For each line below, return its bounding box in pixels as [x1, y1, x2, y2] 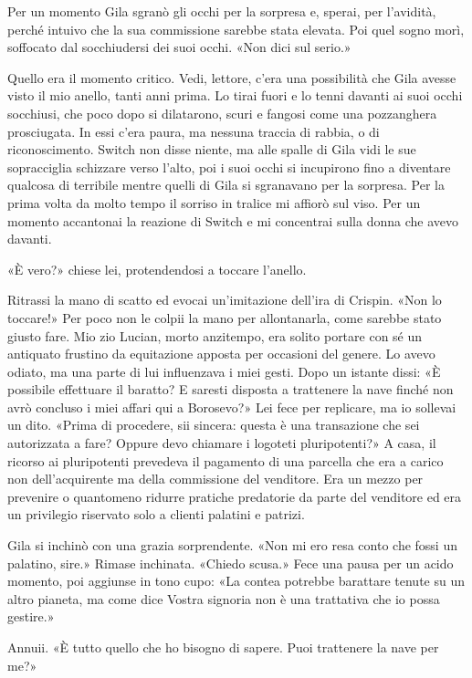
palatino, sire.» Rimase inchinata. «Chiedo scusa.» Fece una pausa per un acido [7, 553, 454, 572]
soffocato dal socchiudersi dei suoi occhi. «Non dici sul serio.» [7, 37, 351, 57]
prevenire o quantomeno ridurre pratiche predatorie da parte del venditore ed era [7, 486, 462, 506]
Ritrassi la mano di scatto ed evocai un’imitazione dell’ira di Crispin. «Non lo [7, 290, 442, 309]
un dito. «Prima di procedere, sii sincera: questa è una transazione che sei [7, 415, 420, 434]
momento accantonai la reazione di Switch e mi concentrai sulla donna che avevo [7, 211, 458, 230]
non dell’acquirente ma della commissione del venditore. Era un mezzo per [7, 469, 424, 488]
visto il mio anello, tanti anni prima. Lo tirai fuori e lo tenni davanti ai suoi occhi [7, 86, 463, 105]
